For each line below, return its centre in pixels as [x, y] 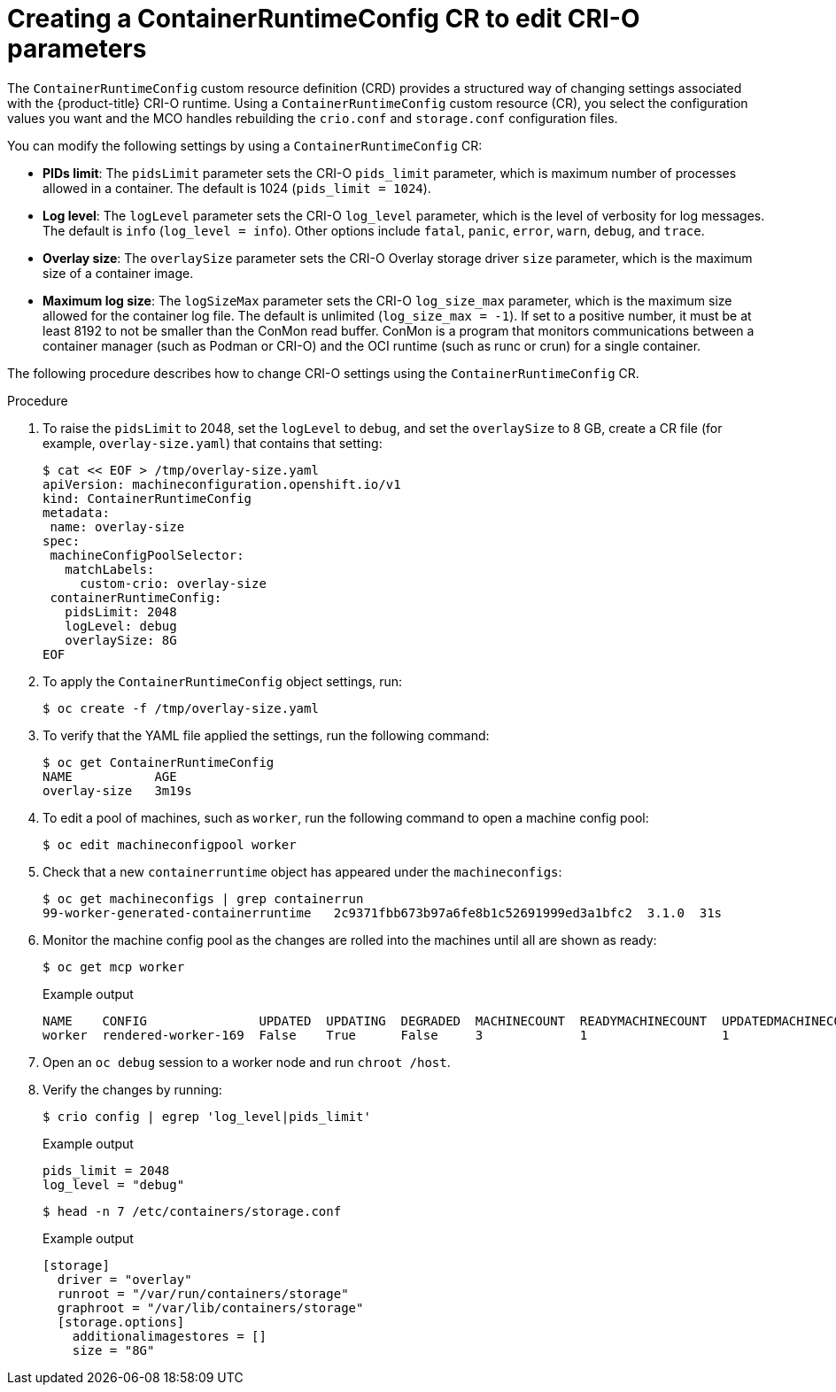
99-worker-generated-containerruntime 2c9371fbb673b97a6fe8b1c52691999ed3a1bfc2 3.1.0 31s [383, 913]
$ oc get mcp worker [114, 967]
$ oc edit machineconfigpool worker [170, 844]
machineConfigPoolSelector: [147, 555]
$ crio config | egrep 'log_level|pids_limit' [207, 1116]
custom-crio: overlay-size [173, 583]
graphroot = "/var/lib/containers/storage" [210, 1307]
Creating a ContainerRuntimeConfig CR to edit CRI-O [324, 19]
